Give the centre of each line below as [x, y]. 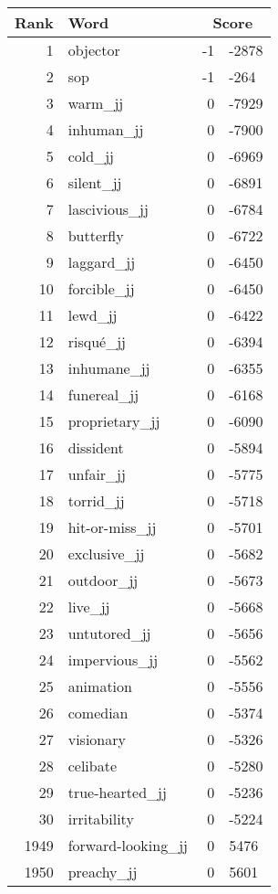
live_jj [89, 607]
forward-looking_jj [128, 845]
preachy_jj [103, 872]
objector [94, 50]
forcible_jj [101, 288]
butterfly [96, 235]
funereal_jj [103, 394]
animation [100, 686]
